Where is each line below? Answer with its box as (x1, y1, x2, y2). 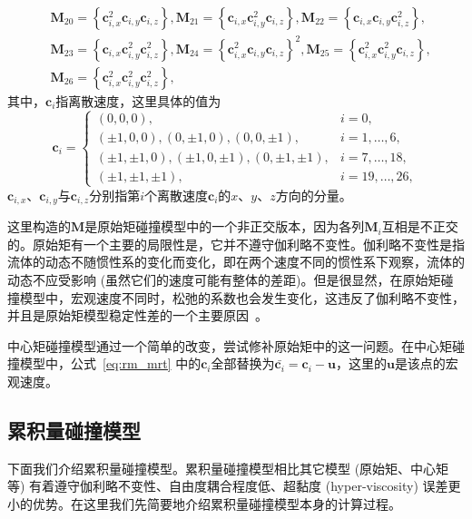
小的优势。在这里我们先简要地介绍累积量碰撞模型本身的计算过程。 (7, 494, 401, 513)
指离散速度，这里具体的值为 (55, 91, 221, 110)
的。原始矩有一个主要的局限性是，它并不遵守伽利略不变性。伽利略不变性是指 (7, 234, 465, 253)
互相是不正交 (381, 217, 458, 236)
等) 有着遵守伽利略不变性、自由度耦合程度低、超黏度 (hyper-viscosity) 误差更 (7, 476, 461, 495)
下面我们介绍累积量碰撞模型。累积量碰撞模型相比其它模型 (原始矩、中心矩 (7, 458, 449, 477)
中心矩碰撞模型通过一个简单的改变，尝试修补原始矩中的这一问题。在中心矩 (7, 336, 452, 355)
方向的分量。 (275, 185, 352, 204)
